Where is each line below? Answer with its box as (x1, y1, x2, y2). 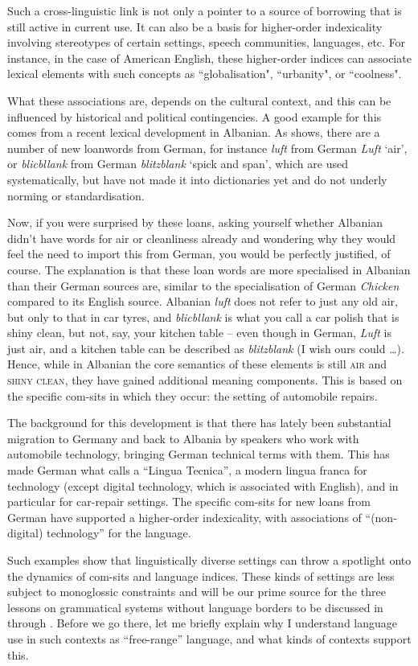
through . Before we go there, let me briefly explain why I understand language (7, 615, 398, 631)
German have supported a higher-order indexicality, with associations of (7, 508, 362, 525)
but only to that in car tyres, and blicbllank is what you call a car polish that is (7, 308, 400, 325)
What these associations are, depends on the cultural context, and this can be (7, 92, 391, 109)
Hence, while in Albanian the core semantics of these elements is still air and (7, 356, 387, 372)
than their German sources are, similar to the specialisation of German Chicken (7, 277, 400, 294)
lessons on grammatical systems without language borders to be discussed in (7, 598, 383, 615)
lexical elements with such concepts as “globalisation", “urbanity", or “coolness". (7, 65, 402, 82)
